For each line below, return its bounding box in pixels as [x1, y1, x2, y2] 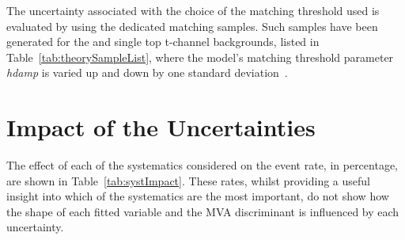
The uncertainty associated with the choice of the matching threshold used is [6, 2, 380, 18]
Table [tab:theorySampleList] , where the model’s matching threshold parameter [6, 48, 394, 65]
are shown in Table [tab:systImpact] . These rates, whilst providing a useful [6, 172, 370, 189]
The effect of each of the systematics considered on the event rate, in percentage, [6, 157, 398, 173]
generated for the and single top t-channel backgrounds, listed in [6, 33, 320, 50]
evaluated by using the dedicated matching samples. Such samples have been [6, 17, 378, 34]
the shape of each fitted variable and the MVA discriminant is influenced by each [6, 203, 399, 219]
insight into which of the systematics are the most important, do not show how [6, 188, 389, 204]
